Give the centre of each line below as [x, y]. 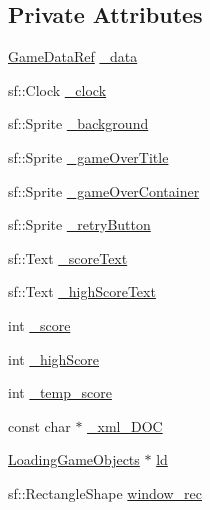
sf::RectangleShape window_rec [105, 492]
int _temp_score [60, 392]
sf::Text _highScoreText [82, 291]
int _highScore [54, 358]
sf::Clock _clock [57, 89]
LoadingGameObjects [74, 459]
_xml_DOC [125, 425]
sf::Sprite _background [78, 123]
